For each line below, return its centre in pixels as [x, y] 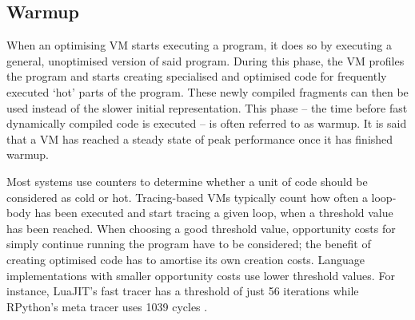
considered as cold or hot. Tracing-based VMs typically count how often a [187, 197]
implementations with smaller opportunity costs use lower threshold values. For [201, 275]
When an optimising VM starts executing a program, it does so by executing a [199, 45]
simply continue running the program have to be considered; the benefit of [189, 244]
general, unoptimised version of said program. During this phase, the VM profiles [206, 60]
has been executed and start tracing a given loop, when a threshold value [214, 213]
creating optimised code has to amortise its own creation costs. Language [186, 259]
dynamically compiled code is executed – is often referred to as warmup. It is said [207, 123]
